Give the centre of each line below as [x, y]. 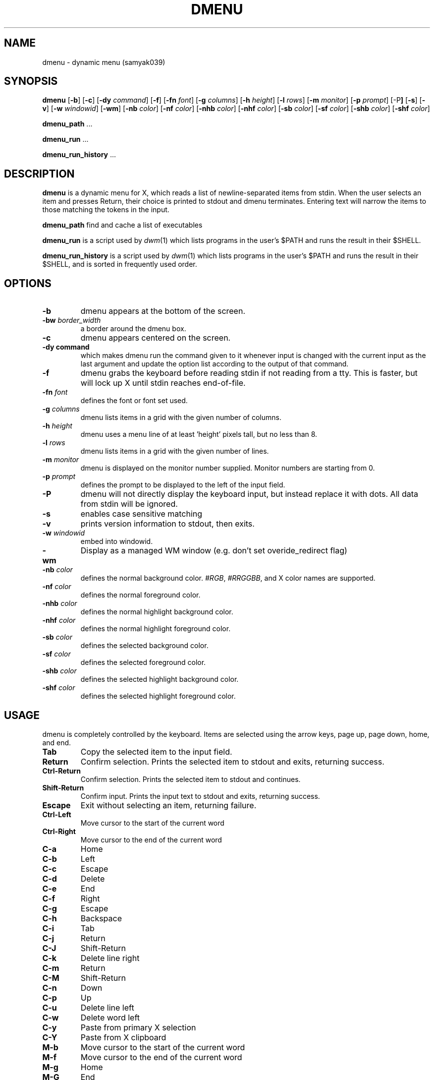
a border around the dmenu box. [133, 329]
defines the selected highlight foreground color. [158, 696]
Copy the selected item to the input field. [156, 751]
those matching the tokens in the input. [106, 210]
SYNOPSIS [31, 81]
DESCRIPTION [39, 174]
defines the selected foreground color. [143, 662]
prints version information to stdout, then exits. [167, 524]
